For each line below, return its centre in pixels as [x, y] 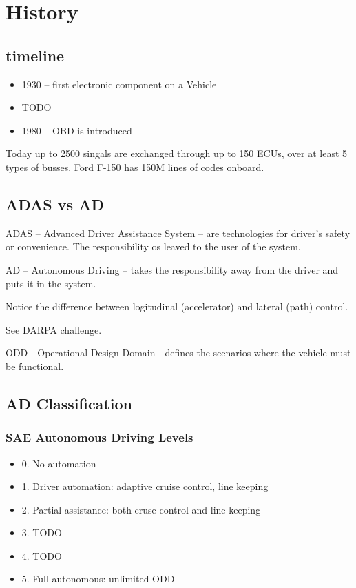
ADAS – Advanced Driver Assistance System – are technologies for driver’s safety [178, 233]
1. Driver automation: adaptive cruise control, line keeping [145, 486]
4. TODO [42, 555]
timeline [35, 55]
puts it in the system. [51, 283]
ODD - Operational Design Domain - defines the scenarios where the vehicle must [178, 353]
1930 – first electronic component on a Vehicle [119, 84]
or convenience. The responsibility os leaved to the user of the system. [153, 246]
